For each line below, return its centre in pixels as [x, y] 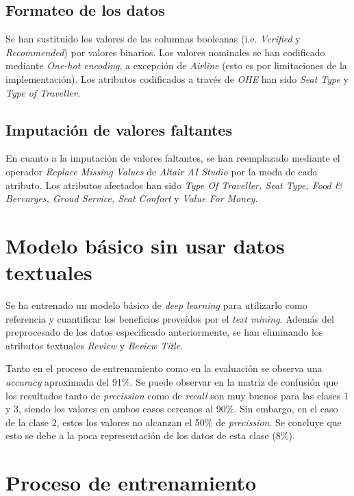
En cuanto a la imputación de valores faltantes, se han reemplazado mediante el [173, 158]
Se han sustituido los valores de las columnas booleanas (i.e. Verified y [153, 39]
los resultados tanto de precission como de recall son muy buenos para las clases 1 [177, 395]
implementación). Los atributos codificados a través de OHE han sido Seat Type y [177, 78]
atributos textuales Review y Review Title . [94, 345]
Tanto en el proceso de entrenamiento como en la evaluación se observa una [164, 368]
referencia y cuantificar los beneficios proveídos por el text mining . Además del [170, 318]
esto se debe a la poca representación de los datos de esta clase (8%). [150, 435]
